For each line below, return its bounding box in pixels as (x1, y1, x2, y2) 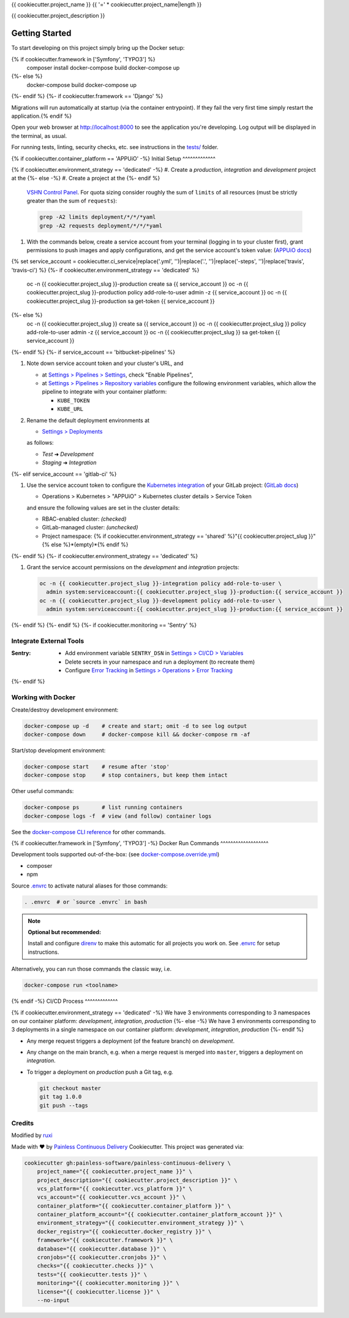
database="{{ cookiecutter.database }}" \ (37, 1245, 167, 1252)
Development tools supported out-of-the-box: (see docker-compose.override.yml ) (11, 851, 220, 858)
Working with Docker (11, 693, 76, 702)
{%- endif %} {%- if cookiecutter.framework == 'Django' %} (11, 93, 163, 100)
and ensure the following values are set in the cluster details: (26, 504, 180, 511)
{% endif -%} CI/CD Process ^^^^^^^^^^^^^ (11, 997, 118, 1005)
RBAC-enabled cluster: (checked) (42, 515, 127, 523)
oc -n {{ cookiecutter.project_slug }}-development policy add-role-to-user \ (39, 597, 282, 604)
